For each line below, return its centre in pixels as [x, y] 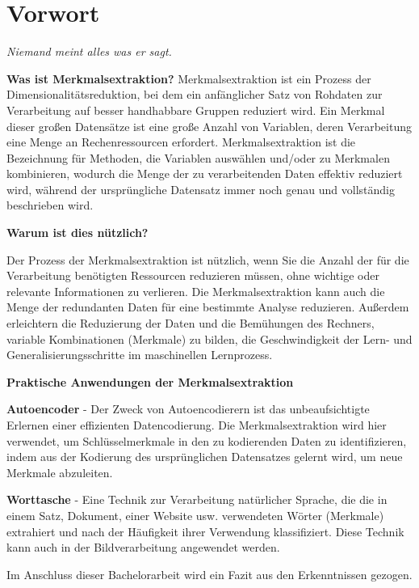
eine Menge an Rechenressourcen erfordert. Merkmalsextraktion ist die [181, 142]
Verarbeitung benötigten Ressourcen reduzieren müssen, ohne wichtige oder [193, 275]
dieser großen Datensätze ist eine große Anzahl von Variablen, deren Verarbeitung [209, 126]
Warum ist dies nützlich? [78, 233]
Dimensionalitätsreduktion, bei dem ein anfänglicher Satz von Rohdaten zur [195, 94]
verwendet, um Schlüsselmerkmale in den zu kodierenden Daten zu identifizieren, [207, 440]
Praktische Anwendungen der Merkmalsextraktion [150, 381]
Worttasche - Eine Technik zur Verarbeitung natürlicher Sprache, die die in [197, 499]
